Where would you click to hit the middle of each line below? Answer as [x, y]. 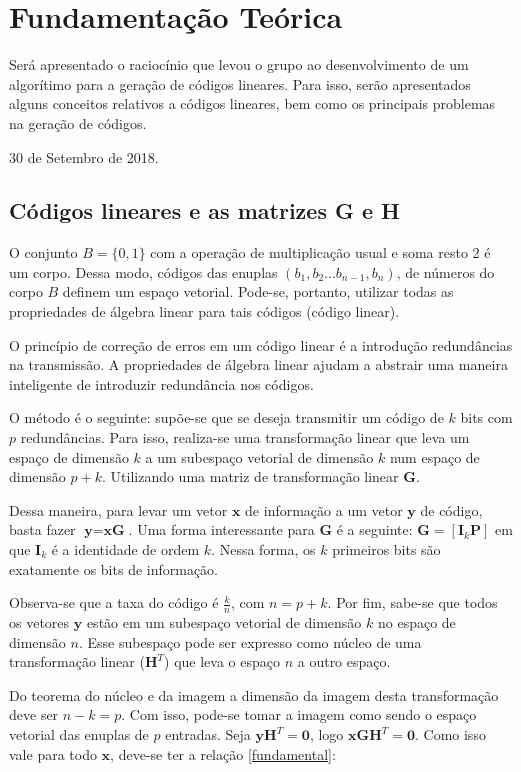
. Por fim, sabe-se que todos [412, 602]
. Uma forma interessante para [221, 529]
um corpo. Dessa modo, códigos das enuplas [143, 271]
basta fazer [42, 529]
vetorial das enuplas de [79, 734]
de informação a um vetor [324, 509]
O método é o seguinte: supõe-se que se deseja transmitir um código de [226, 417]
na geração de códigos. [78, 122]
